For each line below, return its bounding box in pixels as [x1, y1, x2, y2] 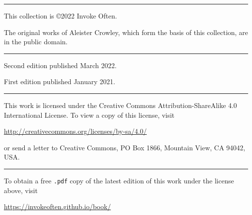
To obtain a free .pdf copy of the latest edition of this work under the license [4, 175, 234, 185]
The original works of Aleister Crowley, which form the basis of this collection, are [4, 27, 248, 37]
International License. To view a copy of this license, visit [4, 109, 175, 120]
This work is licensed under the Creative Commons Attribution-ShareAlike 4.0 [4, 100, 237, 110]
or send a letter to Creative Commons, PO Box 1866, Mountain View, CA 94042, [4, 142, 246, 152]
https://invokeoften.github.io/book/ [4, 201, 111, 212]
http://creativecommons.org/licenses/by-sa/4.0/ [4, 126, 147, 136]
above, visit [4, 185, 38, 195]
